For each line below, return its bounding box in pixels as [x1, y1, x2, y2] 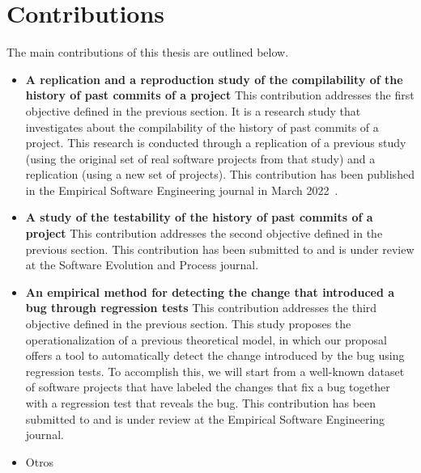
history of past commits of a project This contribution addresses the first [25, 87, 415, 103]
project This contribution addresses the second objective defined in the [25, 225, 383, 242]
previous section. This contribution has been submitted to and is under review [25, 240, 415, 257]
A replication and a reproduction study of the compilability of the [25, 70, 403, 87]
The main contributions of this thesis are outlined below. [6, 44, 289, 61]
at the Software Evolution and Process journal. [25, 256, 259, 273]
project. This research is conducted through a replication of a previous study [25, 134, 406, 151]
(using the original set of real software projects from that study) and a [25, 150, 376, 167]
